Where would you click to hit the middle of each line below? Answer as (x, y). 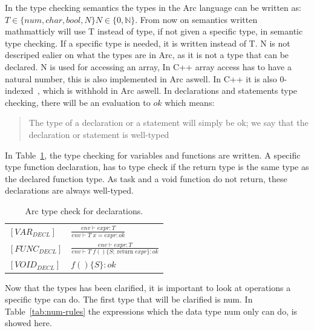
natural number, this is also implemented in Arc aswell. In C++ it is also (141, 78)
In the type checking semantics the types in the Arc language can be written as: (153, 7)
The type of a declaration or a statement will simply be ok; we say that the (168, 123)
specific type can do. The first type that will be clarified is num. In (129, 299)
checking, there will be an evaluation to (78, 102)
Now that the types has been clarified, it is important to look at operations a (148, 287)
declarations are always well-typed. (69, 190)
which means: (190, 102)
